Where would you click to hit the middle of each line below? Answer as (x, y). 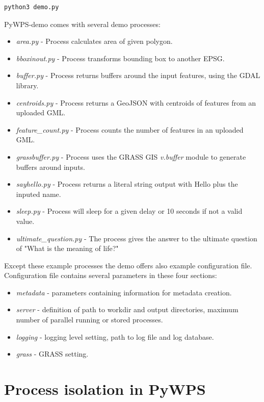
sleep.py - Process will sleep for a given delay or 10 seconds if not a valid (129, 211)
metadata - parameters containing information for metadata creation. (124, 292)
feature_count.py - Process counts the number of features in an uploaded (130, 129)
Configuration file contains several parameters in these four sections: (111, 275)
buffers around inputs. (51, 167)
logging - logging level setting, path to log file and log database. (115, 336)
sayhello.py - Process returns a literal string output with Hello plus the (127, 184)
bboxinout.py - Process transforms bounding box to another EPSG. (120, 58)
